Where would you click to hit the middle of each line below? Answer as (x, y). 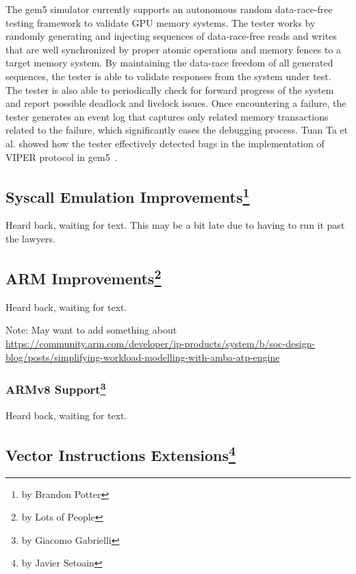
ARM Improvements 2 (84, 276)
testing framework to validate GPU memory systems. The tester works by (161, 22)
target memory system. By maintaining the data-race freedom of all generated (169, 63)
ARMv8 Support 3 (56, 389)
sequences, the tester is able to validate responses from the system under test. (168, 76)
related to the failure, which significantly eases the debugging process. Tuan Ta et (177, 130)
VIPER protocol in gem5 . (62, 157)
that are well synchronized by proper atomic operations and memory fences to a (174, 49)
